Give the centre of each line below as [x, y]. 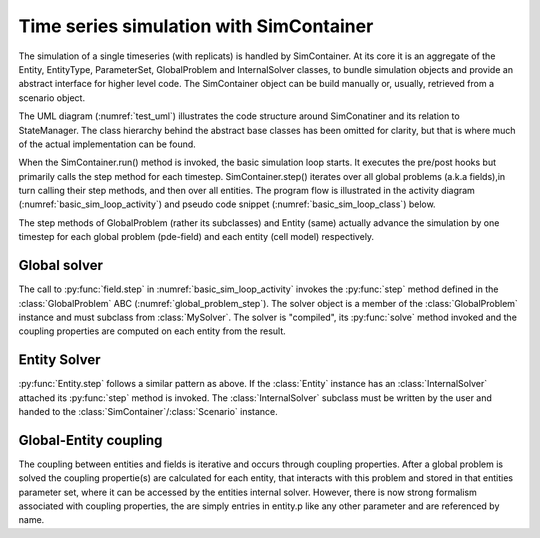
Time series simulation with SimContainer [196, 26]
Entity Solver [59, 360]
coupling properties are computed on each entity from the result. [152, 331]
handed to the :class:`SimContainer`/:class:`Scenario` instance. [148, 411]
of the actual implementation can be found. [107, 144]
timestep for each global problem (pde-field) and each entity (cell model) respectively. [196, 237]
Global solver [61, 265]
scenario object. [51, 97]
